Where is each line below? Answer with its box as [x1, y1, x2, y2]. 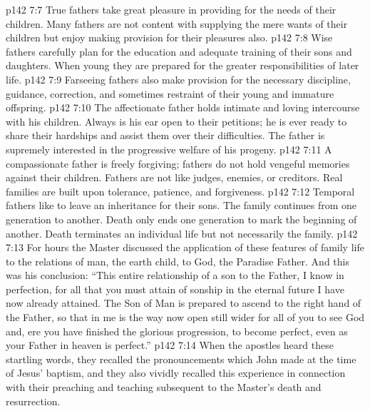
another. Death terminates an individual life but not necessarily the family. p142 [6, 225, 358, 240]
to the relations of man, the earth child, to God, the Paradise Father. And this [6, 253, 349, 268]
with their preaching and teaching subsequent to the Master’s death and [6, 380, 322, 395]
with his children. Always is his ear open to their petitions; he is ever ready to [6, 113, 347, 128]
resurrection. [6, 393, 61, 408]
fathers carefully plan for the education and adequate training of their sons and [6, 44, 352, 59]
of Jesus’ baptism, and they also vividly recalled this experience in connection [6, 365, 346, 380]
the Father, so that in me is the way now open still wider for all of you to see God [6, 310, 365, 325]
